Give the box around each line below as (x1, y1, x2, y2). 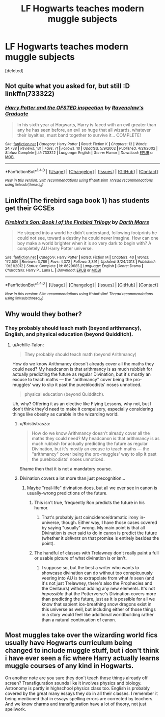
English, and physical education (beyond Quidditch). (5, 331, 134, 337)
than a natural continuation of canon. (41, 617, 116, 623)
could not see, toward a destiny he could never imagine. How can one (17, 235, 159, 241)
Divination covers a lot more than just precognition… (19, 475, 126, 481)
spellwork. (5, 706, 26, 712)
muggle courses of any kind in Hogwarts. (5, 662, 134, 670)
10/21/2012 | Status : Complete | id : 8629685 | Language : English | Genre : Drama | (5, 264, 143, 269)
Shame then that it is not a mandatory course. (19, 466, 112, 471)
